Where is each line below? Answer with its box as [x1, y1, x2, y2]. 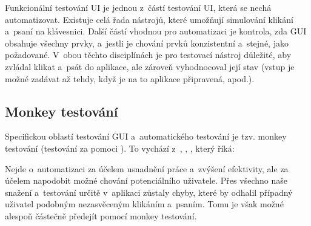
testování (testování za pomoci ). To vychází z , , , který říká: [5, 141, 235, 154]
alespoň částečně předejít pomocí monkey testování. [5, 209, 197, 222]
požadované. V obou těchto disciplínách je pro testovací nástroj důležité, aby [5, 48, 292, 61]
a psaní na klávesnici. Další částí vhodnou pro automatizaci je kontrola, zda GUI [5, 25, 307, 37]
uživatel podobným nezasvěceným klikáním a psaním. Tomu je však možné [5, 198, 284, 210]
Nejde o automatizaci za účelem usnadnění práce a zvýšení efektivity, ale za [5, 162, 289, 175]
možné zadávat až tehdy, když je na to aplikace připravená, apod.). [5, 72, 255, 85]
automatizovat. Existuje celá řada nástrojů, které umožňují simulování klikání [5, 13, 293, 25]
